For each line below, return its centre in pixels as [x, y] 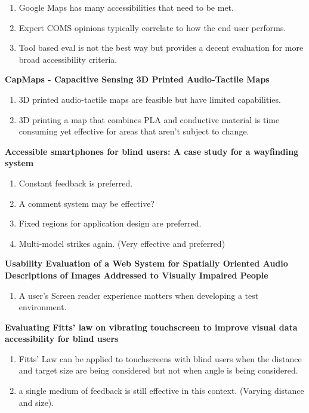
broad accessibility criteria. [68, 59]
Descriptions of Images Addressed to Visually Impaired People [137, 275]
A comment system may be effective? [86, 203]
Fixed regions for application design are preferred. [110, 223]
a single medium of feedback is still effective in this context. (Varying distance [161, 391]
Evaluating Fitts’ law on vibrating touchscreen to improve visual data [151, 327]
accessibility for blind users [62, 339]
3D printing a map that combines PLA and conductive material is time [149, 119]
